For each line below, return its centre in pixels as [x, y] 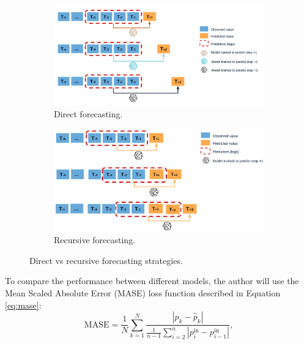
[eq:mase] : [23, 305]
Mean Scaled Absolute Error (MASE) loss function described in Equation [143, 292]
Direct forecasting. [88, 113]
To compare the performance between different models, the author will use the [152, 281]
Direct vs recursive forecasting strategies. [106, 260]
